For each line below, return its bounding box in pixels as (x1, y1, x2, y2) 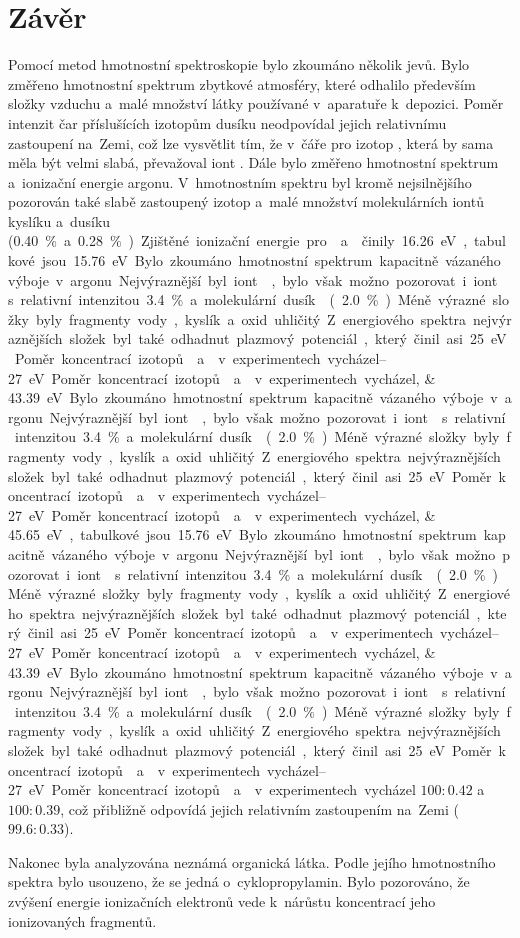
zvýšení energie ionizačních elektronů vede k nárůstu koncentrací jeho (8, 891, 436, 912)
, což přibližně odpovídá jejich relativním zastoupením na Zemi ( (60, 798, 459, 819)
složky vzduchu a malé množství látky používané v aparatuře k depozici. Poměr (8, 93, 504, 114)
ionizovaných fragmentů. (8, 910, 157, 931)
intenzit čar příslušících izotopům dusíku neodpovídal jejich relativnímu (8, 112, 447, 133)
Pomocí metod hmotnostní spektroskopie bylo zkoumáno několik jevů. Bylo (8, 54, 470, 75)
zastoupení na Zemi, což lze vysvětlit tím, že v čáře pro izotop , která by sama (8, 132, 494, 153)
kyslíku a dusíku (8, 210, 111, 231)
